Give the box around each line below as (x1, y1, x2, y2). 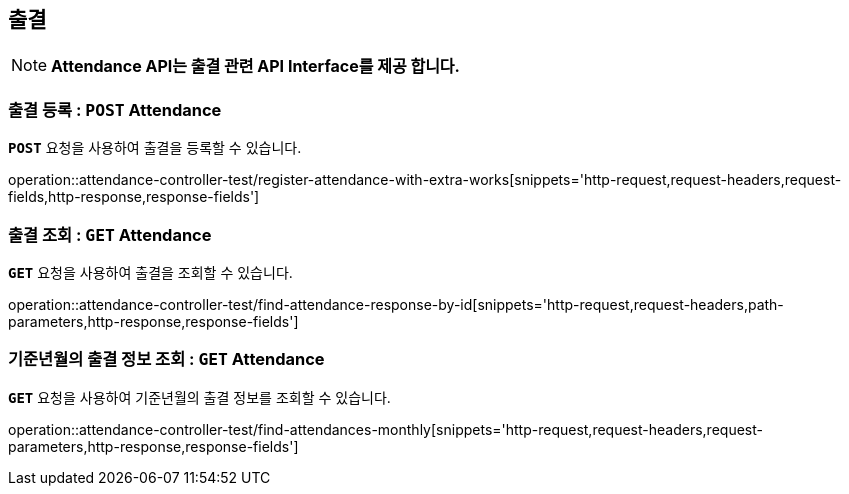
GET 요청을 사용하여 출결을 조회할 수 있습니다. (8, 263, 293, 281)
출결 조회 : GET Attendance (8, 224, 212, 245)
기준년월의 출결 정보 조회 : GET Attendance (8, 349, 325, 370)
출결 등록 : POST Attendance (8, 99, 222, 120)
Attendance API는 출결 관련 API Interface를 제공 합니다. (51, 56, 460, 77)
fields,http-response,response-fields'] (8, 188, 260, 206)
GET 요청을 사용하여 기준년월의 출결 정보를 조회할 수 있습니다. (8, 388, 391, 406)
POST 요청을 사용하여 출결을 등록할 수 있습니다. (8, 139, 302, 157)
